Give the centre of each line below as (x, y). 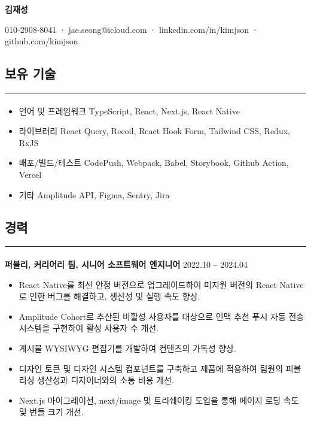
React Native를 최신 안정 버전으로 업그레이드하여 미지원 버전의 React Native (161, 284)
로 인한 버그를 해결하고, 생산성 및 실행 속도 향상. (109, 296)
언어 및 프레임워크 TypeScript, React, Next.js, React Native (129, 110)
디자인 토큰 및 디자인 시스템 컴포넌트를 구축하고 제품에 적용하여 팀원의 (151, 368)
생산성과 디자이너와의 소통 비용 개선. (106, 380)
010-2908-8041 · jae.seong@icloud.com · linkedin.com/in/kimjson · (132, 29)
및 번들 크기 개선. (51, 412)
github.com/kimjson (42, 41)
